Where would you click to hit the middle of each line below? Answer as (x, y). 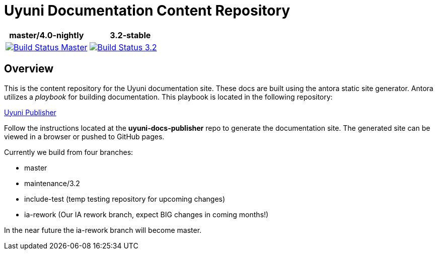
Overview (29, 69)
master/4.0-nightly (47, 35)
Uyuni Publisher (30, 112)
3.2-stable (130, 35)
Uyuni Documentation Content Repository (147, 11)
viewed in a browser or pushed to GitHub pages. (84, 136)
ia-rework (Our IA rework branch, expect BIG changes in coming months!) (147, 214)
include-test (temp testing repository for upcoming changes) (125, 199)
